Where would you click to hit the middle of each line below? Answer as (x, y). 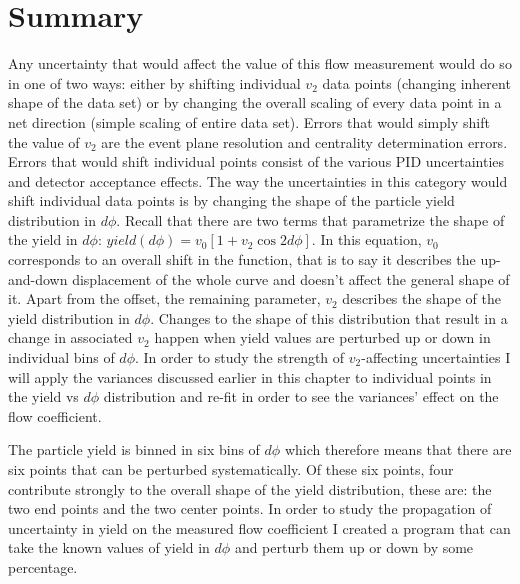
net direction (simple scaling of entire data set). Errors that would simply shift (249, 121)
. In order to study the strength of (239, 357)
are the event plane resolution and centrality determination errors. (304, 141)
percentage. (43, 566)
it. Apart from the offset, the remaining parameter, (164, 298)
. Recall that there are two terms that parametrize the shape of (310, 219)
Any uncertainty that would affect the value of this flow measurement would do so (260, 63)
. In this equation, (366, 239)
